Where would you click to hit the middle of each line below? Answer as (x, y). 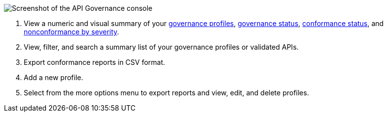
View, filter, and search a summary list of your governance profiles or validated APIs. (161, 47)
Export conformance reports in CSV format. (95, 62)
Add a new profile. (54, 77)
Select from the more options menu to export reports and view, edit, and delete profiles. (167, 93)
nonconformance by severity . (71, 32)
